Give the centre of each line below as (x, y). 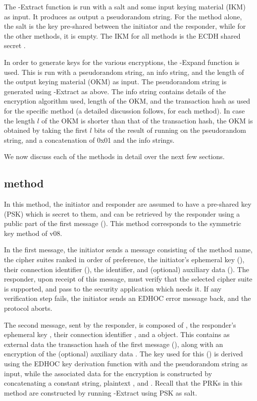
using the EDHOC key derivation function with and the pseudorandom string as (126, 364)
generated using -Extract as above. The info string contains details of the (115, 91)
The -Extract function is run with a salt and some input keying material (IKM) (125, 6)
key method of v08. (33, 233)
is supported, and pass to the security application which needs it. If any (113, 288)
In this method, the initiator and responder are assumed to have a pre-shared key (128, 204)
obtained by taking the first (46, 130)
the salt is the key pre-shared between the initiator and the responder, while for (125, 26)
